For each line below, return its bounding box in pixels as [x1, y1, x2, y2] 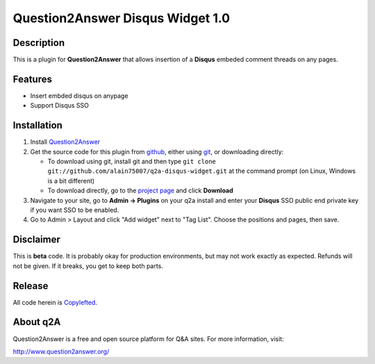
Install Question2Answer [30, 138, 101, 146]
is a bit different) [47, 176, 95, 185]
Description [12, 37, 65, 49]
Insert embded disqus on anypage [30, 91, 128, 100]
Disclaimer [12, 233, 60, 246]
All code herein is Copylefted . [12, 298, 97, 306]
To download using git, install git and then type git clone [47, 157, 217, 166]
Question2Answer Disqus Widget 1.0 [12, 10, 231, 26]
